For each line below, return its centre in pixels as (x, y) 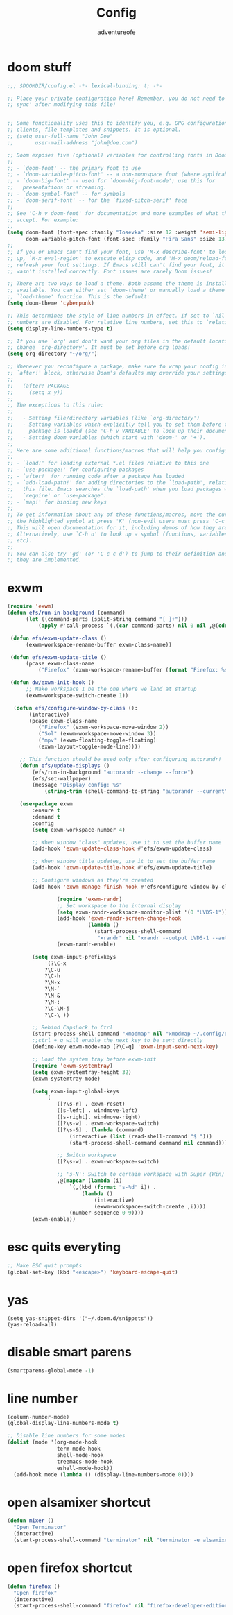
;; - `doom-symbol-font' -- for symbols (67, 194)
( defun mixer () (31, 1521)
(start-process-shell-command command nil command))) (148, 1143)
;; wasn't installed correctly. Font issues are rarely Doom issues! (110, 271)
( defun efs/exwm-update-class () (59, 638)
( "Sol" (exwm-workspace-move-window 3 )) (97, 734)
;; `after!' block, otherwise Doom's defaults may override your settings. (119, 373)
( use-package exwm (46, 804)
